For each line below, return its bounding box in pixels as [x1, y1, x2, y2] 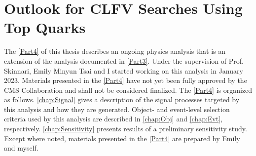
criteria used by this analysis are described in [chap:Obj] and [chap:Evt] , [4, 114, 223, 124]
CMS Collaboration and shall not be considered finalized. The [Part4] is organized [4, 84, 253, 95]
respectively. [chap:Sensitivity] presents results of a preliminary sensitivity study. [4, 123, 247, 134]
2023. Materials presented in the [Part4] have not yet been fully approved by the [4, 75, 247, 85]
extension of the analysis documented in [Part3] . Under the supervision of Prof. [4, 55, 244, 66]
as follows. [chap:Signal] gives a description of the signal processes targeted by [4, 94, 240, 105]
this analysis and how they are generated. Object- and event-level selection [4, 104, 230, 114]
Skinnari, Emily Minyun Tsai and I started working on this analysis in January [4, 65, 243, 76]
